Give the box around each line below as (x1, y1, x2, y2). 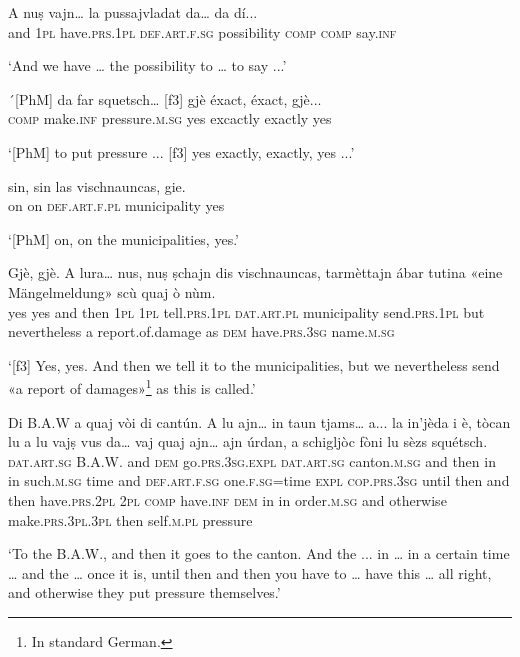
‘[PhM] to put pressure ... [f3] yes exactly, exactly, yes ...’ (8, 141, 355, 162)
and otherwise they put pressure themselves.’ (8, 582, 281, 603)
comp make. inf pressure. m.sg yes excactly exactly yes (8, 108, 332, 129)
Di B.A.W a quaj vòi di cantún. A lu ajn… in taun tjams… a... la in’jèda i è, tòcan (8, 411, 511, 432)
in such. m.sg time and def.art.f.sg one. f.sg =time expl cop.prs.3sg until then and (8, 470, 510, 491)
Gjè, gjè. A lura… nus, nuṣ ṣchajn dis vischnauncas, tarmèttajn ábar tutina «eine (8, 262, 503, 283)
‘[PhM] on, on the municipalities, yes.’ (8, 228, 239, 249)
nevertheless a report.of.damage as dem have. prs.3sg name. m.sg (8, 321, 395, 342)
